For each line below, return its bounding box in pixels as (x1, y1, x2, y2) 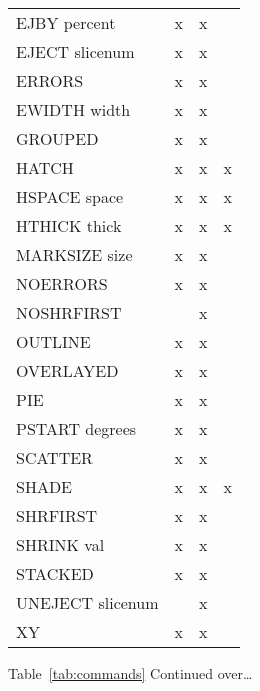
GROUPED (16, 127, 99, 150)
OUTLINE (16, 330, 91, 353)
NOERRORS (16, 272, 108, 295)
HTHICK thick (16, 214, 122, 237)
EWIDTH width (16, 98, 131, 121)
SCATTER (16, 446, 93, 469)
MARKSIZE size (16, 243, 133, 266)
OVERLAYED (16, 359, 119, 382)
